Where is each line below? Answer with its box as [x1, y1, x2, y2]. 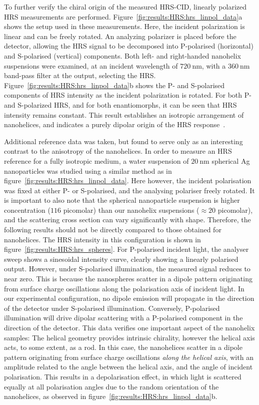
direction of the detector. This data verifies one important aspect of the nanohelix [4, 322, 255, 332]
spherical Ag [211, 155, 250, 166]
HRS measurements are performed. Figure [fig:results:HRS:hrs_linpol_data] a [4, 11, 242, 22]
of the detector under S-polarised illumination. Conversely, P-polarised [4, 302, 220, 313]
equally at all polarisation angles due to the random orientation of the [4, 381, 219, 391]
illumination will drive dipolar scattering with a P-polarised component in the [4, 312, 243, 323]
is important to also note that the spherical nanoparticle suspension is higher [4, 195, 240, 205]
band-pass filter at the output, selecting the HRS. [4, 70, 156, 81]
